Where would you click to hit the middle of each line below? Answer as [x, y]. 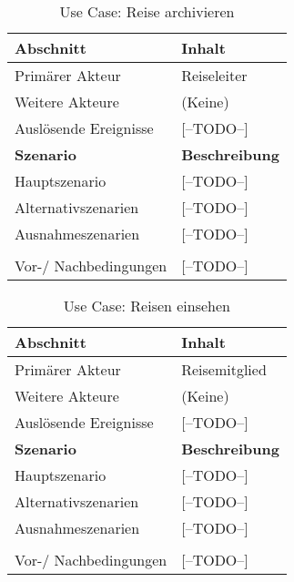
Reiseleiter [214, 75]
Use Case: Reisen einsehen [147, 306]
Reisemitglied [224, 369]
